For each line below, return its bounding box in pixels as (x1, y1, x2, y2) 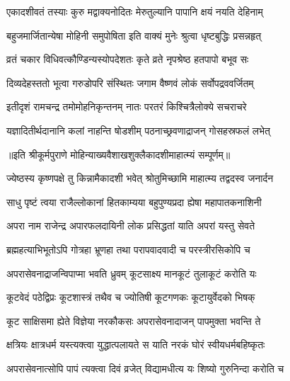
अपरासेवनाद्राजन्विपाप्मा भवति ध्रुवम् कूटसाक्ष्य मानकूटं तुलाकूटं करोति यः (6, 266, 257, 280)
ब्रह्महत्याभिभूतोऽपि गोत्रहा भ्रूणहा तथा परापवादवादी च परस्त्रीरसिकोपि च (6, 241, 250, 256)
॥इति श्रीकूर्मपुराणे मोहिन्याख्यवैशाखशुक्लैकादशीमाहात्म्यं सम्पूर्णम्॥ (6, 147, 231, 161)
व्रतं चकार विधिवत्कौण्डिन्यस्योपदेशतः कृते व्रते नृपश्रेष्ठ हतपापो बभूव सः (6, 52, 249, 67)
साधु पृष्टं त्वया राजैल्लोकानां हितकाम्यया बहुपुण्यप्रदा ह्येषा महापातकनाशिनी (6, 194, 262, 209)
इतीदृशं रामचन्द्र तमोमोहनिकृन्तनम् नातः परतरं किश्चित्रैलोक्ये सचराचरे (6, 99, 247, 114)
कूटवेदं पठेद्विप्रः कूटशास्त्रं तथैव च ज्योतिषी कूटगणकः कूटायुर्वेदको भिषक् (6, 290, 255, 305)
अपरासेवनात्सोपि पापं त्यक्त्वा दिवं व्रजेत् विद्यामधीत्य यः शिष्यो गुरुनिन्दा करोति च (6, 360, 284, 375)
